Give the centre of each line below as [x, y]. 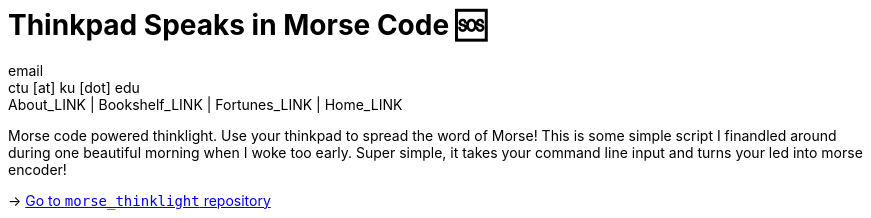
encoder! [37, 169]
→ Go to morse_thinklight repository [139, 200]
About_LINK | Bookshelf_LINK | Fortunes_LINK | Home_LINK [205, 104]
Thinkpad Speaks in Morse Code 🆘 [247, 25]
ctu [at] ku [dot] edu [74, 87]
